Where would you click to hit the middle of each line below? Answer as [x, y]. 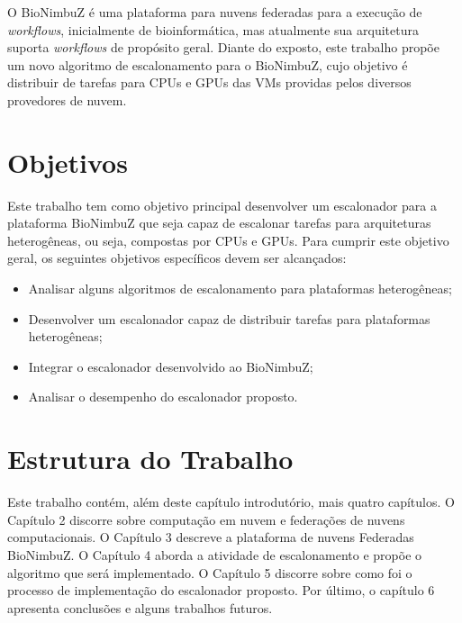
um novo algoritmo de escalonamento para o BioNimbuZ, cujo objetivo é [208, 64]
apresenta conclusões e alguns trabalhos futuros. [140, 607]
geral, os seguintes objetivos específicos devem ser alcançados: [177, 258]
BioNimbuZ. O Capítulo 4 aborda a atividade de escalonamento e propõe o [215, 554]
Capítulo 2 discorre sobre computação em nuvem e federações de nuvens [206, 519]
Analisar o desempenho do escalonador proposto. [163, 397]
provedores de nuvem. [67, 99]
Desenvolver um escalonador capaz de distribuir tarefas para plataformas [229, 318]
